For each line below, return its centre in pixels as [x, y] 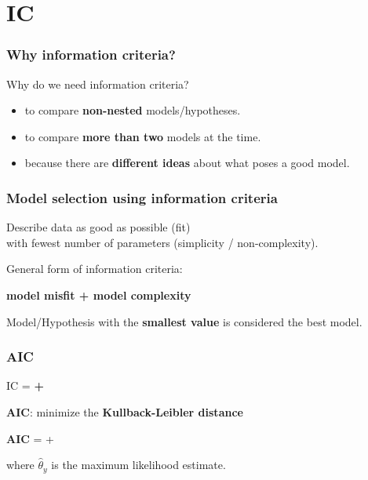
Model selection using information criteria [142, 197]
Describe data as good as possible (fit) [98, 227]
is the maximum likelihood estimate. [138, 465]
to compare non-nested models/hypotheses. [133, 110]
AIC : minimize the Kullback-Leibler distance [125, 411]
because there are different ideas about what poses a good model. [187, 163]
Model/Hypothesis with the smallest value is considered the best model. [184, 321]
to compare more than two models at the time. [143, 136]
